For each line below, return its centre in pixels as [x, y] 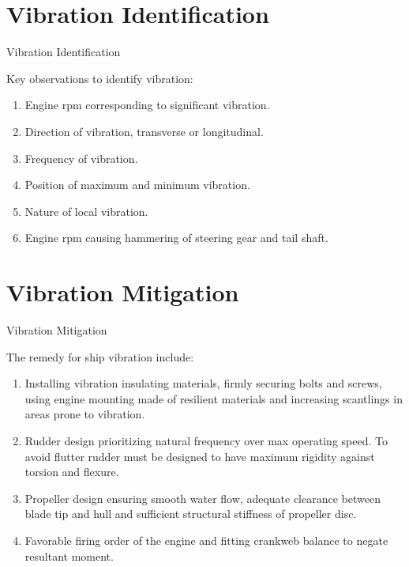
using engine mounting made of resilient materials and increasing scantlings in [214, 398]
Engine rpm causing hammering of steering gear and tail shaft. [176, 238]
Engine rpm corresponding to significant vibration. [147, 105]
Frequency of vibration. [81, 158]
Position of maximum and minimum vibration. [137, 185]
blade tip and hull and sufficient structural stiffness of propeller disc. [191, 514]
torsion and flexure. [72, 472]
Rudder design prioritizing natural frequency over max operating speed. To [206, 440]
